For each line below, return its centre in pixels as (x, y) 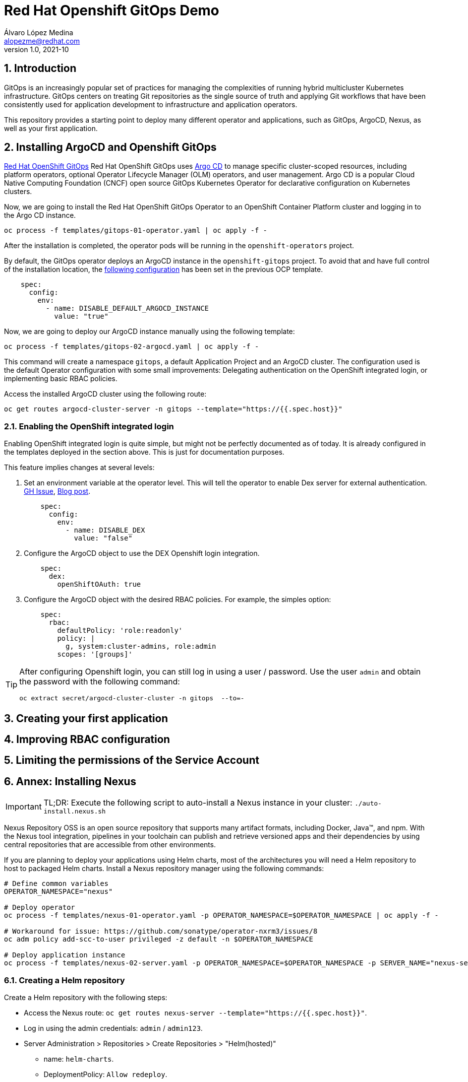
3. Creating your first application (86, 718)
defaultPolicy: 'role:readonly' (120, 631)
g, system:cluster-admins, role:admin (141, 646)
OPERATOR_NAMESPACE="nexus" (58, 892)
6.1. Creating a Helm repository (64, 980)
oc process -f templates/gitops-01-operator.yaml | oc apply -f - (136, 231)
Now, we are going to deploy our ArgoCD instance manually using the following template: (149, 332)
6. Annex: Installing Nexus (70, 781)
